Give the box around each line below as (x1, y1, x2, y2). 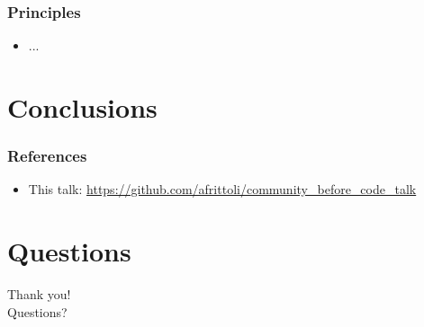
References (7, 145, 87, 167)
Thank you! (7, 285, 71, 304)
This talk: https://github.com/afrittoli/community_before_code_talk (28, 180, 417, 199)
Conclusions (7, 89, 158, 125)
